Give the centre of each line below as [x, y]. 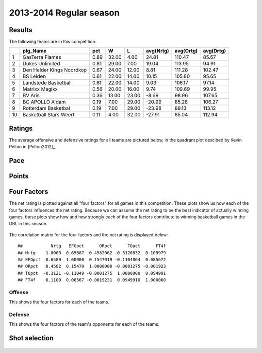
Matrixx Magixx [40, 89]
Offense [19, 292]
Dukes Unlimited [41, 64]
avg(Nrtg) [157, 51]
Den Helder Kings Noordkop [55, 70]
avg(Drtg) [214, 51]
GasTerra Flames [42, 57]
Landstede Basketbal [47, 83]
